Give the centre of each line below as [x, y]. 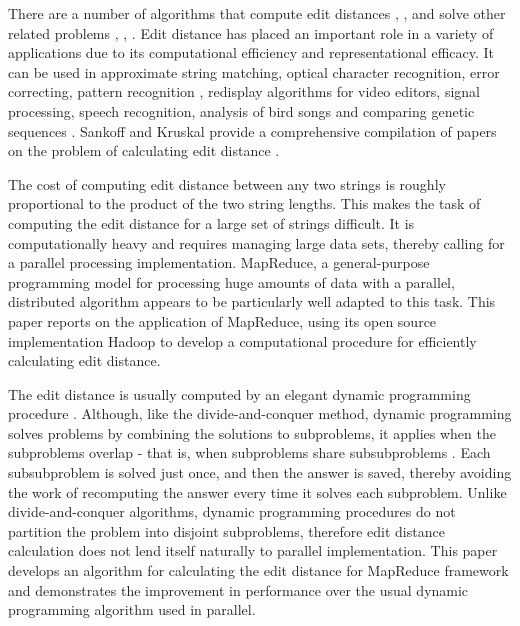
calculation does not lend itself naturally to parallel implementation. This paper [253, 550]
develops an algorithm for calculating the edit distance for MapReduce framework [258, 570]
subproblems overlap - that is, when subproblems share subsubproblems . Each [249, 452]
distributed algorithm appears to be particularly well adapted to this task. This [252, 301]
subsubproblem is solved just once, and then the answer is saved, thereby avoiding [260, 472]
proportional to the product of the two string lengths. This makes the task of [244, 203]
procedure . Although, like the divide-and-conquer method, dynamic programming [260, 413]
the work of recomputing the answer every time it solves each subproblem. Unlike [257, 491]
